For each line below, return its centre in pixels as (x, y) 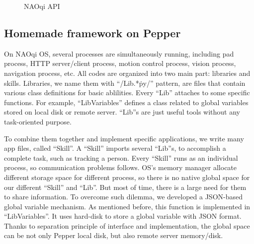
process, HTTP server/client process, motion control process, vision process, (120, 63)
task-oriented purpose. (38, 121)
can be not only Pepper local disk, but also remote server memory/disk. (114, 235)
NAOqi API (42, 6)
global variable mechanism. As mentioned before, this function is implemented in (127, 206)
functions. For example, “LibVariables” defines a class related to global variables (126, 102)
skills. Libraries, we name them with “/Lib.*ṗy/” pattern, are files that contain (125, 83)
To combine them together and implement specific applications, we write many (124, 138)
